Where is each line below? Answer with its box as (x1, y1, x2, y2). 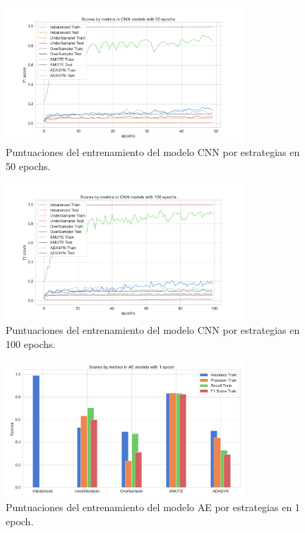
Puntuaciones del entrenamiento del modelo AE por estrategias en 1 (6, 500, 300, 515)
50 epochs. (6, 158, 51, 173)
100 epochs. (6, 336, 56, 351)
